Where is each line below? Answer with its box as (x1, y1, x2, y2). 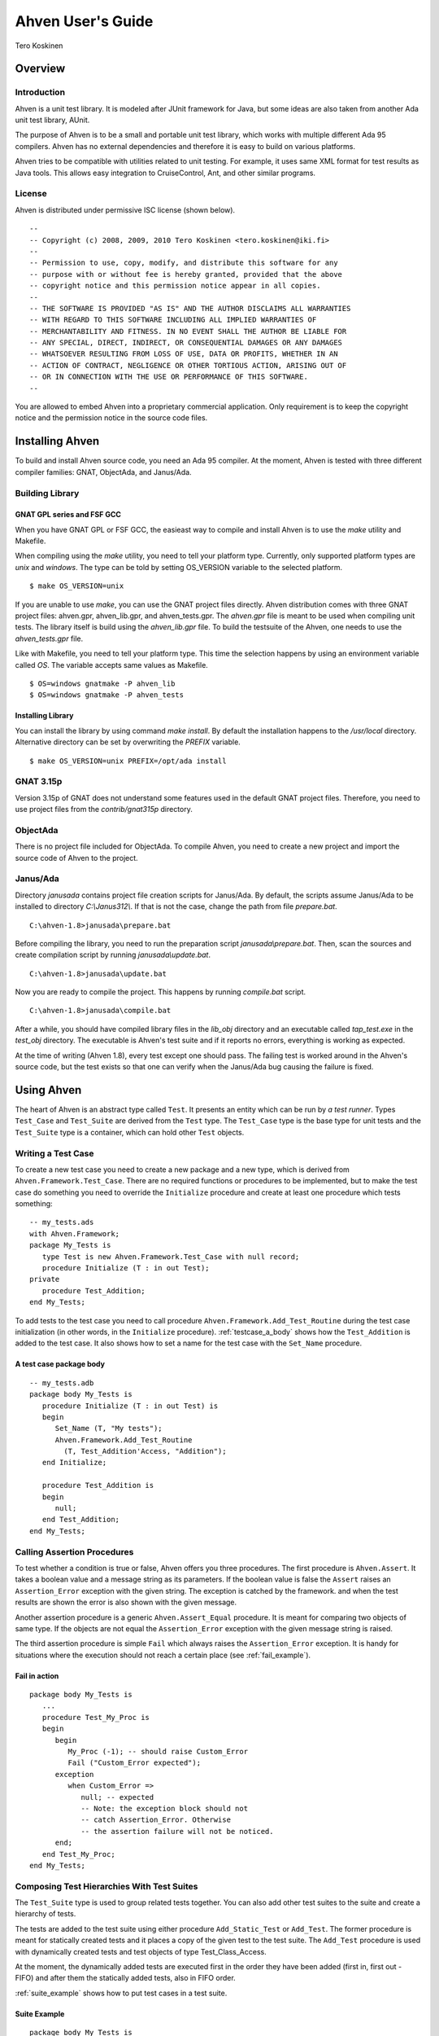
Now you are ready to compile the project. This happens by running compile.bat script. (15, 987, 306, 997)
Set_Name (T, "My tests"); (54, 1424, 163, 1433)
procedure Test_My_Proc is (41, 1713, 150, 1722)
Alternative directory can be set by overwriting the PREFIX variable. (15, 737, 241, 747)
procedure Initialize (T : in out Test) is (41, 1401, 219, 1411)
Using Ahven (15, 1083, 82, 1097)
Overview (15, 62, 66, 76)
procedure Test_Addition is (41, 1481, 154, 1490)
